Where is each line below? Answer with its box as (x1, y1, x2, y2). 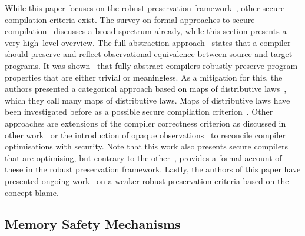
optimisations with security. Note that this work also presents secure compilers (5, 140, 289, 152)
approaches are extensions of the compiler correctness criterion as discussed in (5, 117, 286, 129)
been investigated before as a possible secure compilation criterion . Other (5, 105, 273, 118)
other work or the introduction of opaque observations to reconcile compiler (5, 128, 286, 141)
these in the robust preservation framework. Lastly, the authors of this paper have (5, 163, 301, 175)
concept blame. (5, 186, 59, 198)
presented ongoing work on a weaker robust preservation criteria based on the (5, 174, 289, 187)
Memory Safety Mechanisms (5, 215, 181, 233)
